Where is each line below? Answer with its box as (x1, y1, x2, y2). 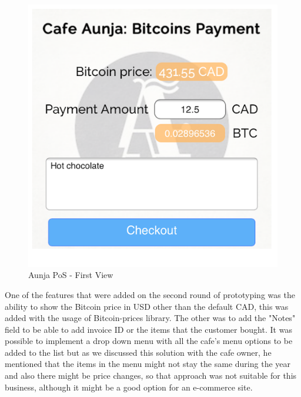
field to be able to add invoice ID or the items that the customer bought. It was (5, 323, 292, 335)
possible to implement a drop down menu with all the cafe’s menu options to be (5, 335, 293, 347)
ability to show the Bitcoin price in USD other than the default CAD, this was (5, 300, 289, 312)
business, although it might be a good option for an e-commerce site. (5, 381, 253, 393)
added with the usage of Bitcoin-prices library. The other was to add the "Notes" (5, 312, 296, 324)
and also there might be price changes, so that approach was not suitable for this (5, 369, 297, 382)
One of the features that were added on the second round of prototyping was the (5, 288, 295, 300)
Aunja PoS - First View (28, 269, 113, 281)
